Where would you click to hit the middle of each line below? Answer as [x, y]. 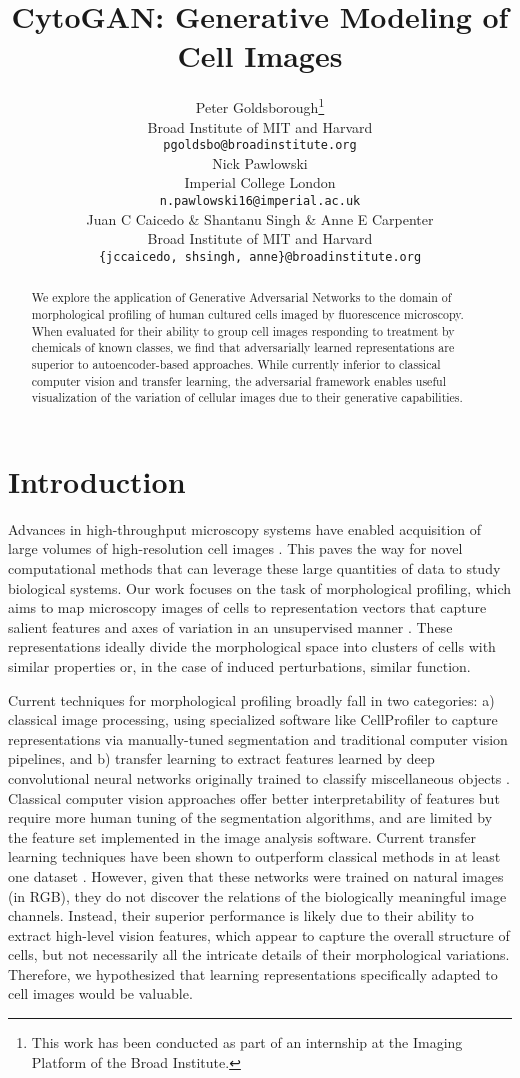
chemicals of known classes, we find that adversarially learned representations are [243, 347]
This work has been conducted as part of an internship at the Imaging [247, 1042]
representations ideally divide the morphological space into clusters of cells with [252, 646]
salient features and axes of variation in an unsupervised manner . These [230, 626]
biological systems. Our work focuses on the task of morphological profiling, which [260, 587]
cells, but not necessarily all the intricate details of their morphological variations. [259, 954]
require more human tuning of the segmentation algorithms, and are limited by [250, 817]
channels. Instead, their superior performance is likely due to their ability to [241, 915]
